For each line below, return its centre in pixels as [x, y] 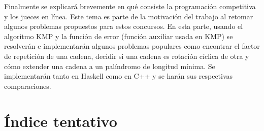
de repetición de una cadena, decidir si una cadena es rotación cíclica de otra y [127, 56]
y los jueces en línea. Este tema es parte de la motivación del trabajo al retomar [129, 16]
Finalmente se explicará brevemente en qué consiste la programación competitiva [130, 6]
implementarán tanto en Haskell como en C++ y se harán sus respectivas [119, 76]
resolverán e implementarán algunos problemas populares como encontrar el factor [132, 46]
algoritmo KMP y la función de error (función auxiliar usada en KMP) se [119, 36]
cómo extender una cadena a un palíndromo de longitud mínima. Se [110, 66]
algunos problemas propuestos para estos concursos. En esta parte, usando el [124, 26]
